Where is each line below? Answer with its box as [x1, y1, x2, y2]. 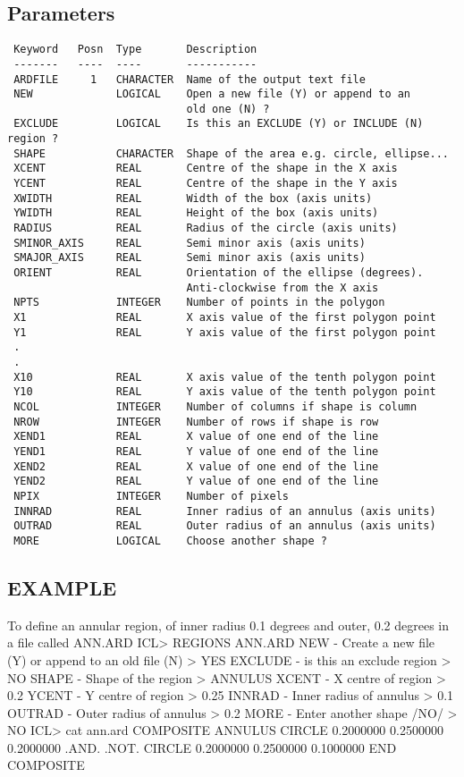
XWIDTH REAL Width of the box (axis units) [13, 191, 373, 205]
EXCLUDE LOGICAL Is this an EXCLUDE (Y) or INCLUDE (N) [13, 117, 424, 131]
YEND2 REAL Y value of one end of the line [13, 475, 379, 488]
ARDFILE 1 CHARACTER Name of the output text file [13, 72, 366, 86]
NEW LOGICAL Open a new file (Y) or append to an [13, 88, 411, 101]
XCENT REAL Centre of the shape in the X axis [13, 162, 398, 175]
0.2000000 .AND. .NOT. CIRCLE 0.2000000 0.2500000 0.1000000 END [7, 738, 397, 756]
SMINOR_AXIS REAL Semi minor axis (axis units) [13, 236, 366, 249]
